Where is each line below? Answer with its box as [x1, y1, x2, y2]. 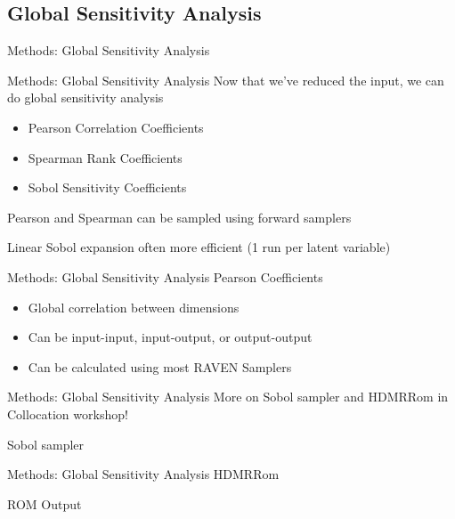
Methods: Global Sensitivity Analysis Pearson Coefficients [7, 267, 323, 286]
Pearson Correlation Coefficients [28, 118, 204, 136]
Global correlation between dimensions [28, 297, 240, 316]
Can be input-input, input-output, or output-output [28, 328, 313, 346]
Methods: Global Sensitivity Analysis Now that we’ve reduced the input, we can [7, 70, 444, 89]
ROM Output [7, 494, 82, 513]
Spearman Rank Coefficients [28, 148, 183, 166]
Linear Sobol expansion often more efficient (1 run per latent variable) [7, 238, 391, 256]
